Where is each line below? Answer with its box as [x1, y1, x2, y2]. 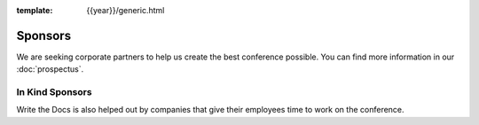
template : [16, 5, 53, 15]
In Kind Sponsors [16, 86, 92, 98]
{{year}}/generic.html [86, 5, 165, 15]
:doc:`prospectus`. [16, 64, 84, 74]
